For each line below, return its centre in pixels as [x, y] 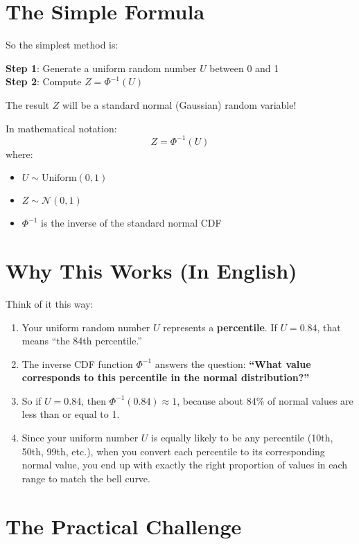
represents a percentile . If [220, 327]
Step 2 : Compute [44, 81]
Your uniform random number [86, 327]
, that [329, 327]
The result [28, 104]
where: [19, 153]
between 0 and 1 [244, 68]
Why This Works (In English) [151, 270]
